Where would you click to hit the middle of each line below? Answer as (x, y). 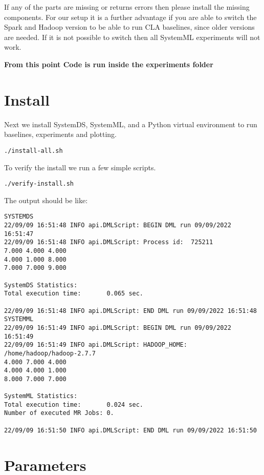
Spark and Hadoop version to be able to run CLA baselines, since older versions (129, 27)
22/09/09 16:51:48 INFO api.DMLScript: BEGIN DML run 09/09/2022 (118, 225)
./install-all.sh (34, 151)
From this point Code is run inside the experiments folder (109, 64)
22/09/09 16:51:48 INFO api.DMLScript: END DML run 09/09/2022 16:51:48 (130, 311)
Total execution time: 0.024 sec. (74, 404)
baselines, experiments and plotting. (61, 134)
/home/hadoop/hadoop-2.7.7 (50, 353)
